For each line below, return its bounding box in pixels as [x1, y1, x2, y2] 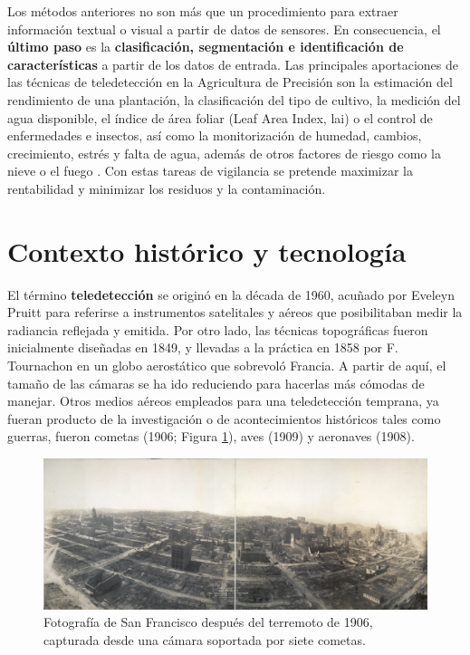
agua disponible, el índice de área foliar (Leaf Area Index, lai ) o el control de [7, 108, 433, 127]
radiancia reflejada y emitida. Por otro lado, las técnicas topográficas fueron [7, 320, 428, 339]
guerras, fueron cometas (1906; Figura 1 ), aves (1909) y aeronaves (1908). [7, 427, 415, 446]
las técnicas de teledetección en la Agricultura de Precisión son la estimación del [7, 72, 453, 92]
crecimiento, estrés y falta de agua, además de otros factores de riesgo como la [7, 143, 441, 162]
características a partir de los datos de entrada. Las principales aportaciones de [7, 54, 458, 73]
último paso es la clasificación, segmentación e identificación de [7, 37, 404, 56]
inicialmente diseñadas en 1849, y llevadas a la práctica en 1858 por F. [7, 338, 398, 357]
